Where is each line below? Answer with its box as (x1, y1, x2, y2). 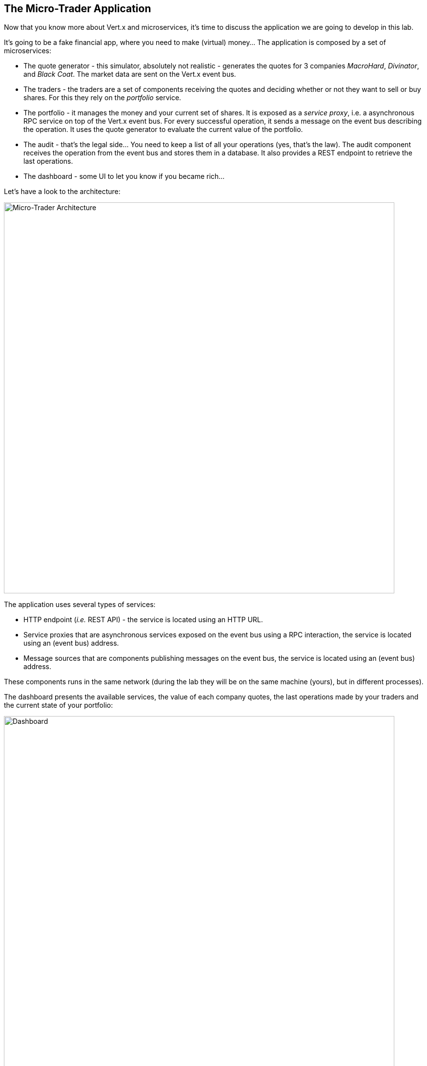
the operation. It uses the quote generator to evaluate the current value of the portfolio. (23, 125, 303, 134)
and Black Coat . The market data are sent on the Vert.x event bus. (23, 70, 236, 79)
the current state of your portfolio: (4, 701, 113, 710)
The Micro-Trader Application (4, 2, 151, 15)
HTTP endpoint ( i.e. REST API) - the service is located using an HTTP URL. (23, 615, 263, 624)
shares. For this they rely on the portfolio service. (23, 93, 182, 102)
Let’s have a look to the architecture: (4, 187, 121, 196)
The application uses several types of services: (4, 600, 156, 609)
